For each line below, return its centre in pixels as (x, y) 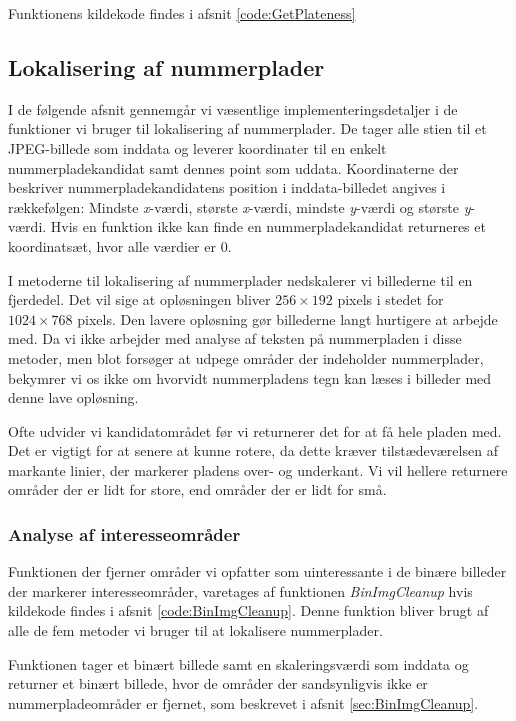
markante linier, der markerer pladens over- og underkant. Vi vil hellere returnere (258, 469)
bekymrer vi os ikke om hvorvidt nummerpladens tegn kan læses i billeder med (250, 377)
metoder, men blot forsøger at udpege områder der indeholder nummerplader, (246, 357)
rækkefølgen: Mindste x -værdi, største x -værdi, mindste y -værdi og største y (239, 206)
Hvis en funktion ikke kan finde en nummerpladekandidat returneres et (268, 226)
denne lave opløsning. (73, 397)
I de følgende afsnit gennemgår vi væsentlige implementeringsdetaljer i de (233, 108)
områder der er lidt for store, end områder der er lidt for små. (197, 489)
